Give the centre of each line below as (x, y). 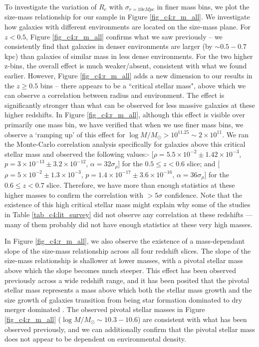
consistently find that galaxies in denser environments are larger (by (109, 46)
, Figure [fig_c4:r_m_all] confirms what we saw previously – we (124, 36)
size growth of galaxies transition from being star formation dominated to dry (124, 299)
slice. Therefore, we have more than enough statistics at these (141, 185)
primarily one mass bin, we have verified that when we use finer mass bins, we (124, 124)
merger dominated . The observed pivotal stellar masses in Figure (105, 309)
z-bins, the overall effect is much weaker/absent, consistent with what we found (126, 66)
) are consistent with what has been (192, 319)
